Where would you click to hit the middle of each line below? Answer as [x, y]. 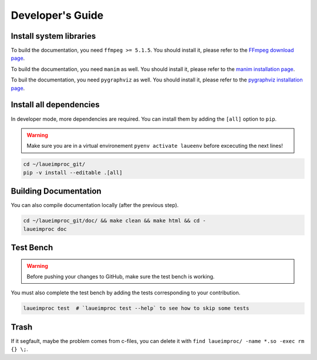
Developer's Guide [57, 15]
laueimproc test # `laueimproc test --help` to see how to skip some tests [136, 308]
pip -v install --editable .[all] [73, 172]
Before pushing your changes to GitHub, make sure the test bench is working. [121, 276]
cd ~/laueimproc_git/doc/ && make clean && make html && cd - [114, 221]
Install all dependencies [55, 105]
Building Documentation [56, 191]
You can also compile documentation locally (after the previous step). [95, 205]
